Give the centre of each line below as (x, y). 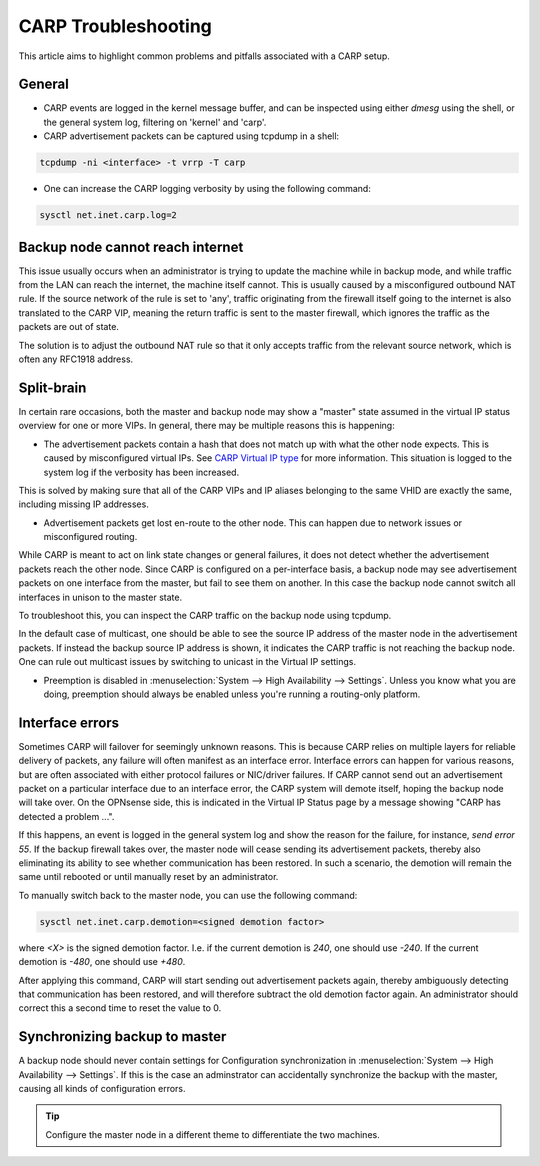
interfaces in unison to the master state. (100, 597)
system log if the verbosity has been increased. (141, 472)
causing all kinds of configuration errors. (102, 1088)
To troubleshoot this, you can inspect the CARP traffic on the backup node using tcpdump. (205, 616)
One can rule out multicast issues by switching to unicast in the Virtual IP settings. (187, 662)
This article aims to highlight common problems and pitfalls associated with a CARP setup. (204, 56)
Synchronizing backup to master (122, 1036)
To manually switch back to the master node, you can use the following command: (188, 895)
